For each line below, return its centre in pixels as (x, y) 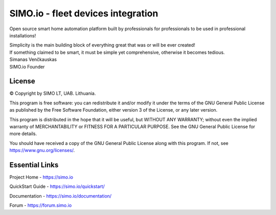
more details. (23, 134)
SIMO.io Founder (27, 67)
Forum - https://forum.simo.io (41, 205)
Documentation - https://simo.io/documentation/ (61, 196)
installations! (23, 35)
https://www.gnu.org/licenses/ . (42, 150)
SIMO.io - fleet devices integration (84, 13)
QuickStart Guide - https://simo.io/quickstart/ (57, 186)
